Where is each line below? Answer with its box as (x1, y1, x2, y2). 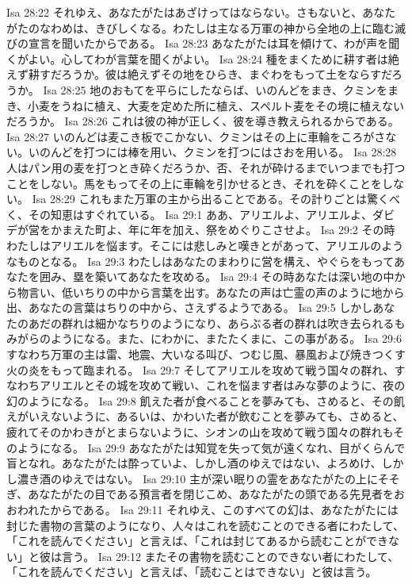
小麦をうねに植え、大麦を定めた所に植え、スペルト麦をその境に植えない (28, 97, 405, 113)
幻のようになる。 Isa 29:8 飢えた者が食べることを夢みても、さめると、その (6, 392, 394, 409)
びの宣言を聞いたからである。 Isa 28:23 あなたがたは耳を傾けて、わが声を (6, 35, 389, 52)
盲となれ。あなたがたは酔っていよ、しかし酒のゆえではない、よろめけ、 (6, 455, 382, 471)
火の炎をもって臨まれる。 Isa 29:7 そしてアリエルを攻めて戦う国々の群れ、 (6, 361, 395, 378)
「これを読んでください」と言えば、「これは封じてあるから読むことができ (6, 532, 388, 549)
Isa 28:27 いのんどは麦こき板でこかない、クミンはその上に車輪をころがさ (6, 128, 386, 144)
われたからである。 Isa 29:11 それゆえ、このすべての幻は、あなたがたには (17, 501, 399, 517)
